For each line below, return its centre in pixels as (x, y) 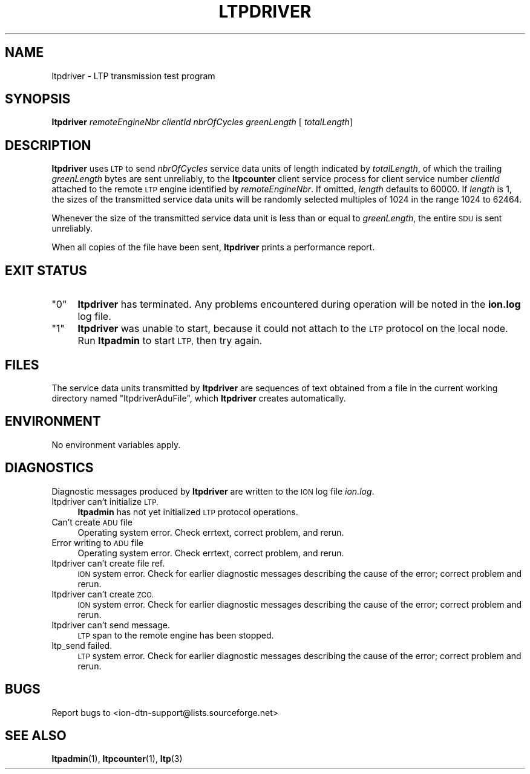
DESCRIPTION (48, 145)
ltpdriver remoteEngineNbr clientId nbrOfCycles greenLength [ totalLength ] (202, 122)
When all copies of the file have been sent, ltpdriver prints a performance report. (213, 247)
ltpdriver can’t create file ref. (108, 563)
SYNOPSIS (38, 99)
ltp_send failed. (82, 645)
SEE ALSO (36, 735)
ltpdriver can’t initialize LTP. (105, 501)
